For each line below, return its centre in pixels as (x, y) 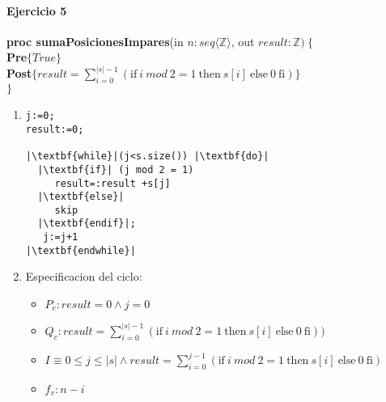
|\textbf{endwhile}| (81, 250)
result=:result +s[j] (112, 183)
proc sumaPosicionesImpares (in (95, 41)
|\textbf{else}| (81, 197)
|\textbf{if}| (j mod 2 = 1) (116, 169)
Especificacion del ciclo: (84, 276)
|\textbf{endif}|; (87, 224)
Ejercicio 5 (37, 10)
